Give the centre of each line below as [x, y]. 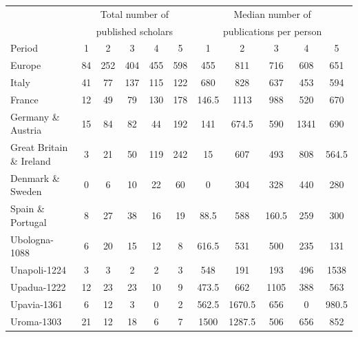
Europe [26, 65]
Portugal [29, 222]
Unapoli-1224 [38, 269]
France [24, 99]
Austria [26, 130]
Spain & [28, 208]
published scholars [134, 31]
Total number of [134, 13]
